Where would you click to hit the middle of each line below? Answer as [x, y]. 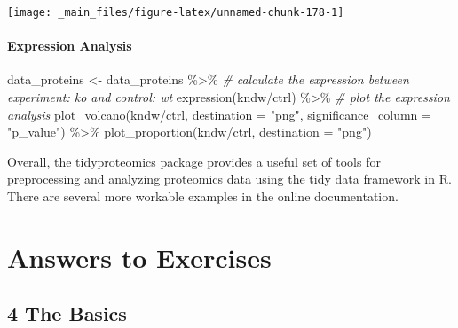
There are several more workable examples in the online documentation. [203, 196]
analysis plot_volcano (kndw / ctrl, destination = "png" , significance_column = [219, 114]
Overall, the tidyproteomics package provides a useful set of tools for [194, 161]
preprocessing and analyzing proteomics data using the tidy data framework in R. [229, 179]
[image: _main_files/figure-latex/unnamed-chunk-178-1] [176, 12]
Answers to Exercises [139, 257]
